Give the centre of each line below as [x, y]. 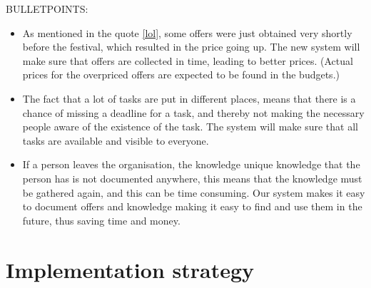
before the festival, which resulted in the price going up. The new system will [191, 47]
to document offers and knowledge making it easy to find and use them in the [192, 206]
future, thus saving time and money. [101, 220]
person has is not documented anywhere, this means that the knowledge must [192, 178]
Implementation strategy [130, 269]
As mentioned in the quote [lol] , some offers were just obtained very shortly [187, 32]
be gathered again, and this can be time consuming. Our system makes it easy [194, 192]
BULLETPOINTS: [47, 9]
